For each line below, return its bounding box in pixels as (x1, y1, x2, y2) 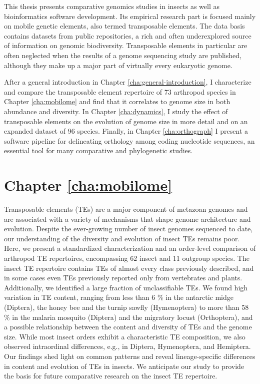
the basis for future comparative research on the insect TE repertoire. (4, 370, 217, 381)
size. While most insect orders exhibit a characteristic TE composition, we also (4, 331, 245, 341)
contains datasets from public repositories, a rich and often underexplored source (4, 30, 251, 41)
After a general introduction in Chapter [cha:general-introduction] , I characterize (4, 77, 251, 87)
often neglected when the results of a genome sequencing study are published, (4, 50, 241, 60)
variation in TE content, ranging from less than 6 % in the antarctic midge (4, 292, 234, 302)
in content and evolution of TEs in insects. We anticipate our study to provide (4, 360, 244, 371)
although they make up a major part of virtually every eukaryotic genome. (4, 60, 232, 70)
